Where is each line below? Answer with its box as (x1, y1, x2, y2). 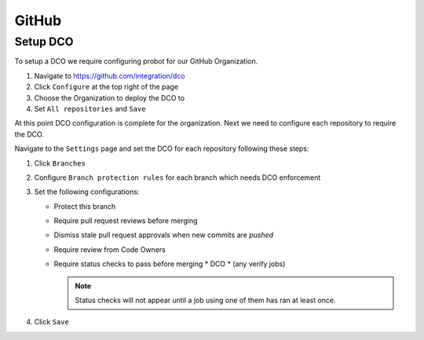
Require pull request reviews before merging (53, 216, 198, 225)
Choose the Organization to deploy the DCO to (34, 93, 185, 102)
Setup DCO (14, 35, 74, 49)
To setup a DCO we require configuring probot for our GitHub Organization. (14, 57, 258, 66)
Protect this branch (53, 201, 116, 211)
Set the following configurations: (34, 187, 140, 196)
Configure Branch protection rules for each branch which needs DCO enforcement (34, 173, 321, 182)
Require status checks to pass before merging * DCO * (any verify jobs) (53, 259, 286, 269)
